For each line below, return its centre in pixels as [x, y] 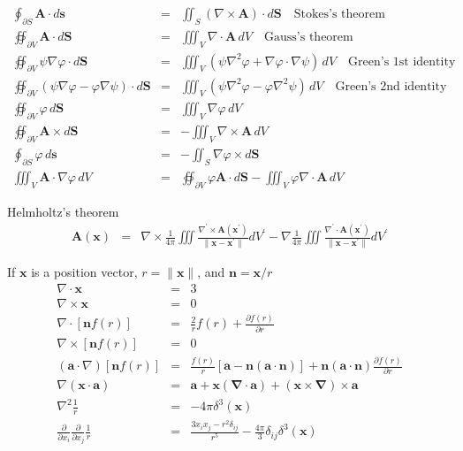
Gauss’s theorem [309, 37]
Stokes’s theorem [339, 15]
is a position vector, [84, 272]
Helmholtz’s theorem [63, 211]
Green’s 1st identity [402, 61]
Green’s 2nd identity [391, 86]
